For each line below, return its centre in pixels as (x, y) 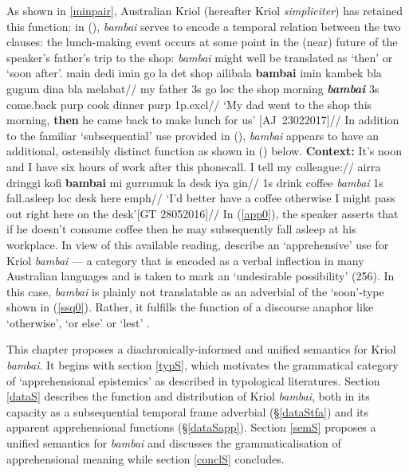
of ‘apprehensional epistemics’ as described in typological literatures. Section (193, 380)
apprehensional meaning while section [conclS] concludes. (146, 458)
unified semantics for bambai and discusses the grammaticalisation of (174, 443)
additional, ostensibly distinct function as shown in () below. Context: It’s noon (204, 151)
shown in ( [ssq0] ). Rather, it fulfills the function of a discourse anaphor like (190, 307)
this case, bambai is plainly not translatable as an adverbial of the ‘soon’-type (195, 291)
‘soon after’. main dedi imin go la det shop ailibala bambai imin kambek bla (194, 73)
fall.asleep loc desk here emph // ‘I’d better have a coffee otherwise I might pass (201, 198)
